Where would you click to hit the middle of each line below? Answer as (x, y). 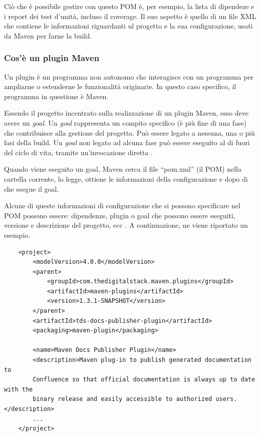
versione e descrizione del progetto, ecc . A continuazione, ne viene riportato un (126, 225)
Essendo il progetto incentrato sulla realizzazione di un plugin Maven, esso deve (126, 113)
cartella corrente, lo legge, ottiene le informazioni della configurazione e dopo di (126, 178)
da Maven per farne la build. (48, 35)
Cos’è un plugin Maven (52, 58)
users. (226, 399)
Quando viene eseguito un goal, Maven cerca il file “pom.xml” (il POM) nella (123, 169)
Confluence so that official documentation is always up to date (144, 380)
